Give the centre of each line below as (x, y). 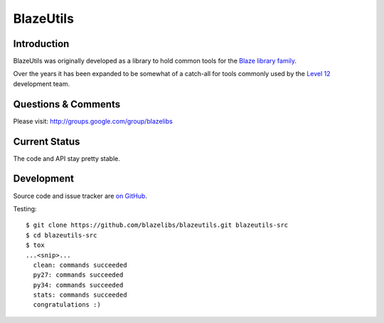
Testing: (25, 208)
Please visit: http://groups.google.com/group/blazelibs (93, 121)
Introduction (41, 44)
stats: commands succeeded (80, 295)
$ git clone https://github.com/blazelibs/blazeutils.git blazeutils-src (157, 225)
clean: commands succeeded (80, 265)
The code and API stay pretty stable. (66, 158)
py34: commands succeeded (78, 285)
